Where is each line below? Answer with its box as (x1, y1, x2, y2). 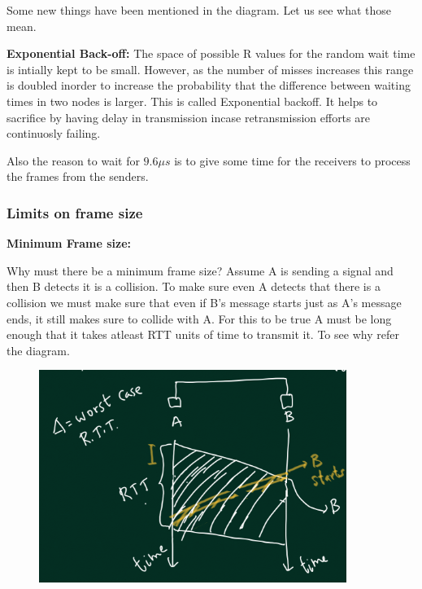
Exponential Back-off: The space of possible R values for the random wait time (7, 45, 415, 62)
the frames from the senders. (7, 168, 149, 185)
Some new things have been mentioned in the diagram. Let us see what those (7, 2, 391, 18)
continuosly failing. (7, 125, 101, 142)
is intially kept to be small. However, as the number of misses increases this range (7, 60, 414, 77)
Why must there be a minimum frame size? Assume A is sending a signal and (7, 262, 394, 279)
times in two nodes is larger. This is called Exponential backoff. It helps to (7, 92, 378, 109)
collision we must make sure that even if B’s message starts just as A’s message (7, 293, 402, 310)
